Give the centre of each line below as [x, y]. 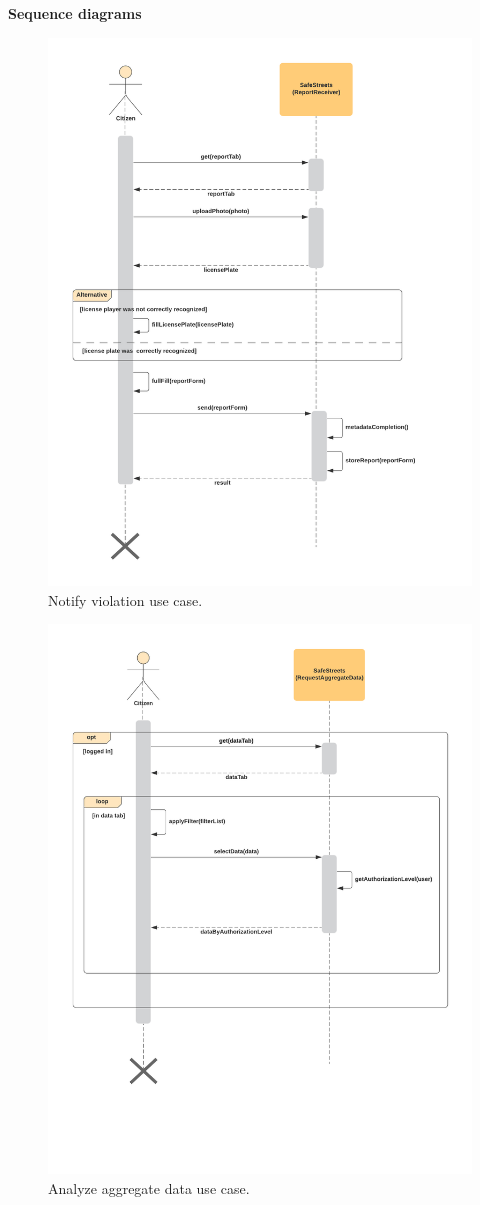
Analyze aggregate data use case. [149, 1188]
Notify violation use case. [125, 599]
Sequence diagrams [75, 13]
